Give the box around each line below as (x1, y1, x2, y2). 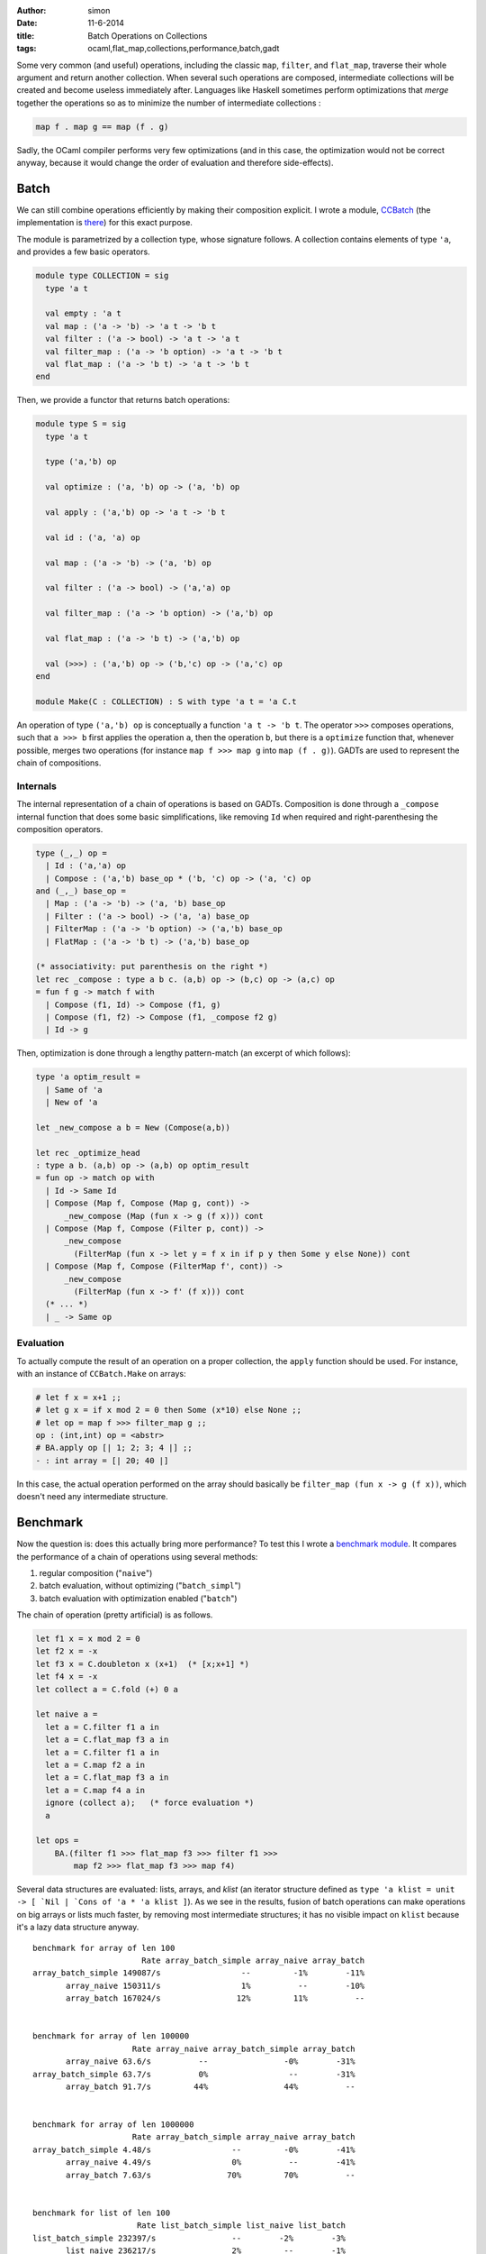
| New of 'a (45, 1097, 98, 1108)
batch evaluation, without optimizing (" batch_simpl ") (39, 1581, 242, 1591)
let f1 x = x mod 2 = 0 (35, 1634, 141, 1645)
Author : (16, 5, 47, 15)
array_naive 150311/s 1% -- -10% (66, 1980, 365, 1991)
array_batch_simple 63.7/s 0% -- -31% (32, 2069, 355, 2079)
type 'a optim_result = (35, 1072, 141, 1082)
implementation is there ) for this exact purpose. (16, 217, 193, 228)
